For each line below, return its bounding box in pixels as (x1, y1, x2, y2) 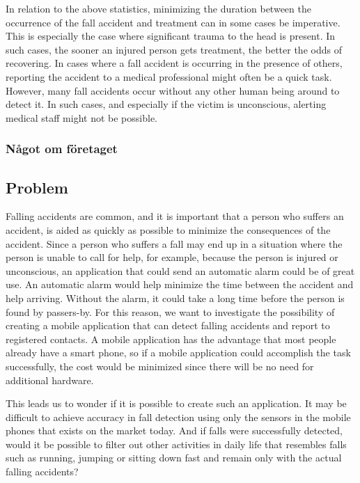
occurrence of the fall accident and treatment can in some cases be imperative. (6, 15, 341, 29)
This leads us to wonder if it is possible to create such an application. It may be (6, 396, 347, 411)
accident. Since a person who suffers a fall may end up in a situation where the (6, 236, 343, 251)
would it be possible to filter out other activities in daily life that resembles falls (6, 436, 347, 451)
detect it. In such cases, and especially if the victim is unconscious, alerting (6, 97, 327, 111)
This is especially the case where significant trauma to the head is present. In (6, 29, 336, 43)
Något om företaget (6, 140, 118, 157)
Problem (6, 176, 68, 198)
